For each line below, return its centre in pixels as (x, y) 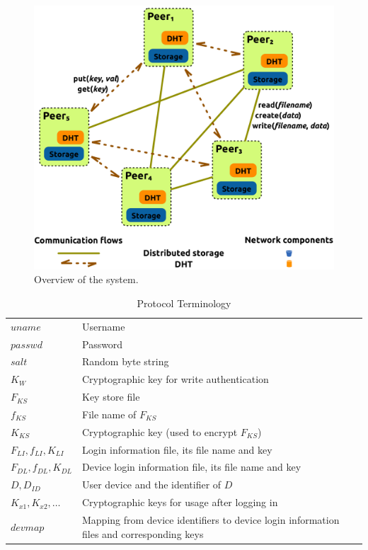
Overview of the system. (86, 279)
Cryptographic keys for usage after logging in (180, 502)
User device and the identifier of (151, 485)
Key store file (111, 397)
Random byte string (125, 361)
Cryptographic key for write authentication (175, 379)
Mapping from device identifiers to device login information (211, 519)
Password (102, 344)
